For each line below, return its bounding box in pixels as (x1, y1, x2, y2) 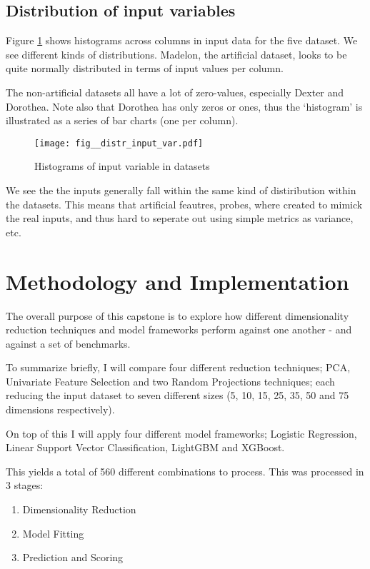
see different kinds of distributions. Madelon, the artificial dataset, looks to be (6, 46, 347, 61)
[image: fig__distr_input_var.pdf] (34, 138, 204, 148)
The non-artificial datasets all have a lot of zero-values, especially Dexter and (6, 84, 344, 99)
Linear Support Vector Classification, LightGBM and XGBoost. (6, 440, 285, 455)
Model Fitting (22, 525, 84, 540)
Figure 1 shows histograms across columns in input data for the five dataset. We (6, 33, 358, 48)
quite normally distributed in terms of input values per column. (6, 61, 284, 76)
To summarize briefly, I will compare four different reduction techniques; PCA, (6, 360, 351, 375)
